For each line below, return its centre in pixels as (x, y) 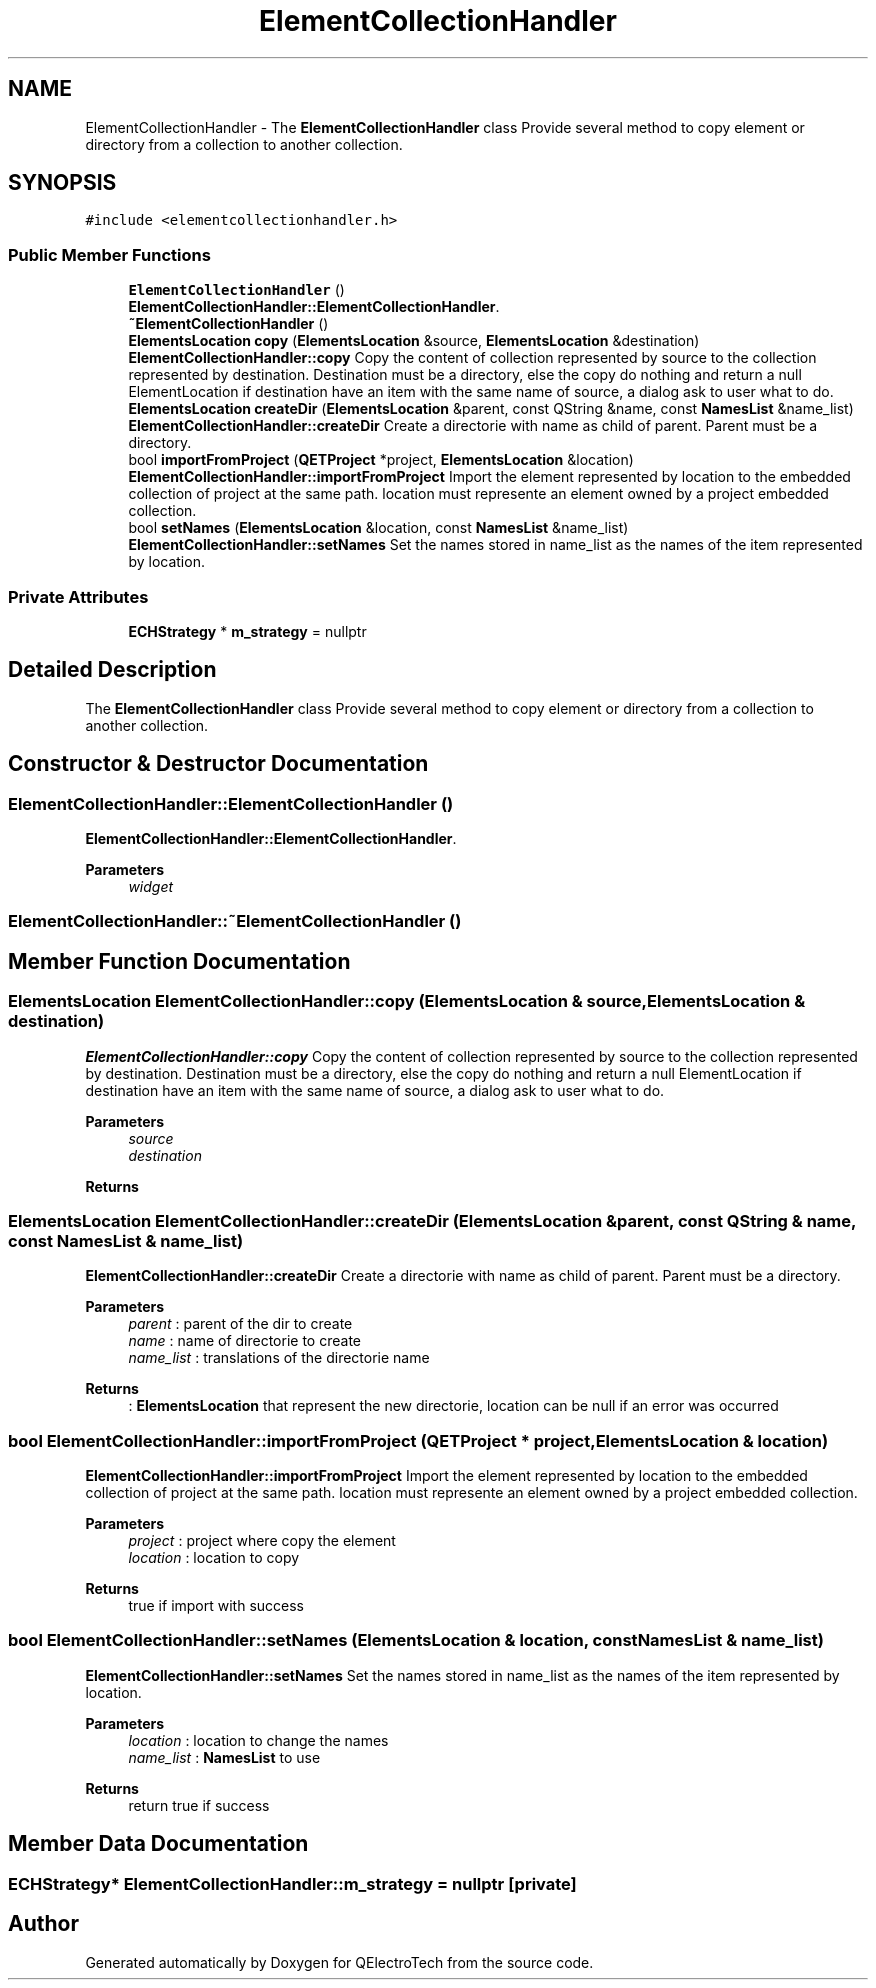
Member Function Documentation (179, 961)
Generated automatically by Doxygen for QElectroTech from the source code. (339, 1962)
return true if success (199, 1805)
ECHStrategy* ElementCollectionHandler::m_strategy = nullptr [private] (292, 1883)
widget (151, 886)
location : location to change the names (258, 1740)
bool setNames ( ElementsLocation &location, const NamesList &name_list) (378, 528)
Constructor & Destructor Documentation (218, 764)
